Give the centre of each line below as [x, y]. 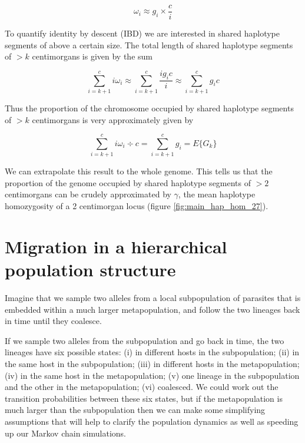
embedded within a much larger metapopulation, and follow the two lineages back [152, 309]
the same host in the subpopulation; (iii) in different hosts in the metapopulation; [152, 363]
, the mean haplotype [217, 194]
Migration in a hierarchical [116, 246]
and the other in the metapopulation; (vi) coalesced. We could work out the [142, 387]
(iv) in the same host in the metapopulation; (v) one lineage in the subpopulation [152, 375]
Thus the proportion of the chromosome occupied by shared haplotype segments [149, 108]
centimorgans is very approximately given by [113, 119]
